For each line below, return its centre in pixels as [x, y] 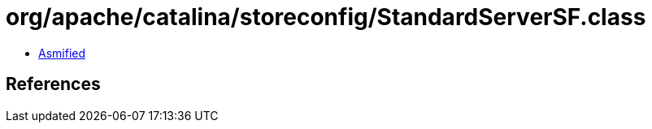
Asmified [62, 53]
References [53, 84]
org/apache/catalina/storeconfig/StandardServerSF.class [326, 17]
